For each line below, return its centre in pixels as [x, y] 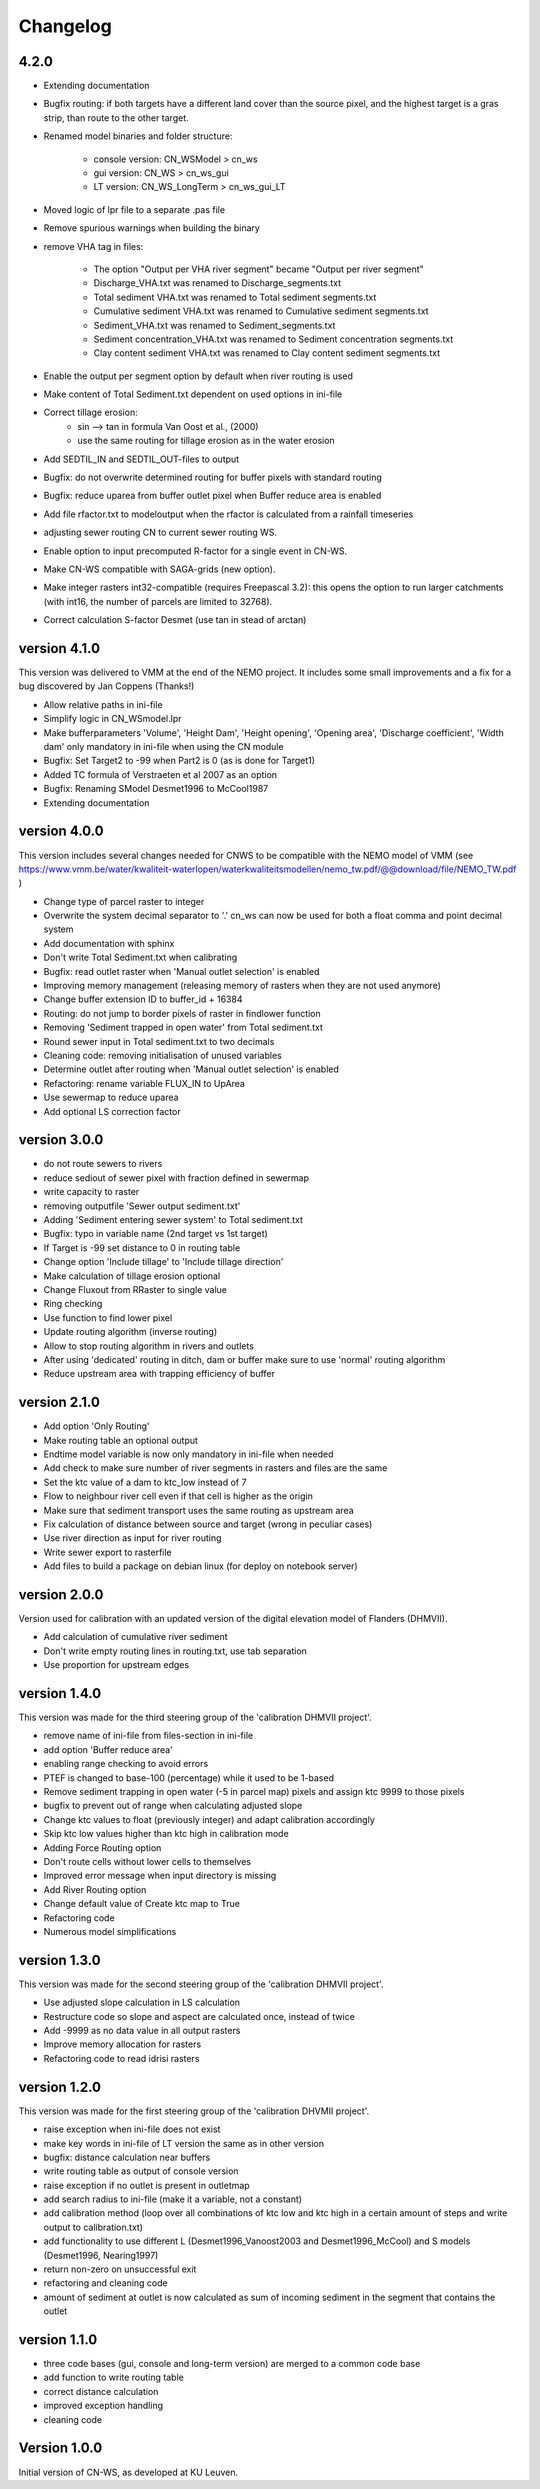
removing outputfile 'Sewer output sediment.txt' [142, 1206]
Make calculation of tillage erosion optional [132, 1276]
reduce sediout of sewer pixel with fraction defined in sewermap [176, 1177]
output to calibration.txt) [93, 2227]
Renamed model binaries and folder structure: [138, 136]
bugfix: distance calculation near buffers [127, 2157]
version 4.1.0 [59, 648]
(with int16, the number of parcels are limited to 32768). [158, 601]
